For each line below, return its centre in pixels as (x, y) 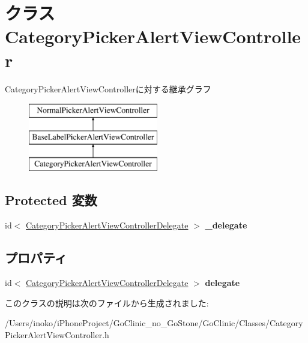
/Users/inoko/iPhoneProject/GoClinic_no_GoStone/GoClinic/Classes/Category (154, 323)
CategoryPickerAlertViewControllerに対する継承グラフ (108, 88)
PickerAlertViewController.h (57, 334)
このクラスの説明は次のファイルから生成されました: (107, 303)
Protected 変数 (51, 200)
